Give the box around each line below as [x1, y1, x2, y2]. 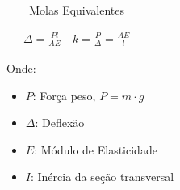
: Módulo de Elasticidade [34, 141, 157, 158]
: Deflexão [35, 114, 85, 131]
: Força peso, [32, 87, 96, 103]
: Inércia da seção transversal [30, 168, 174, 185]
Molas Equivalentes [29, 2, 125, 18]
